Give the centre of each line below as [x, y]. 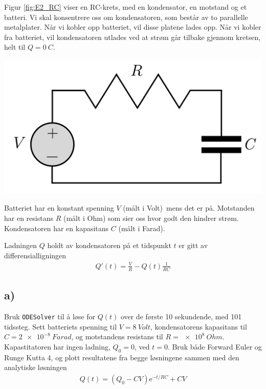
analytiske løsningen [36, 367]
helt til [15, 47]
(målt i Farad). [142, 228]
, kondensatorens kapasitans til [198, 326]
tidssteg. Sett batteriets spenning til [61, 326]
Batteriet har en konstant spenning [59, 208]
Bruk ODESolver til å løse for [50, 316]
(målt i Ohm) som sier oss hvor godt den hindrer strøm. [151, 218]
